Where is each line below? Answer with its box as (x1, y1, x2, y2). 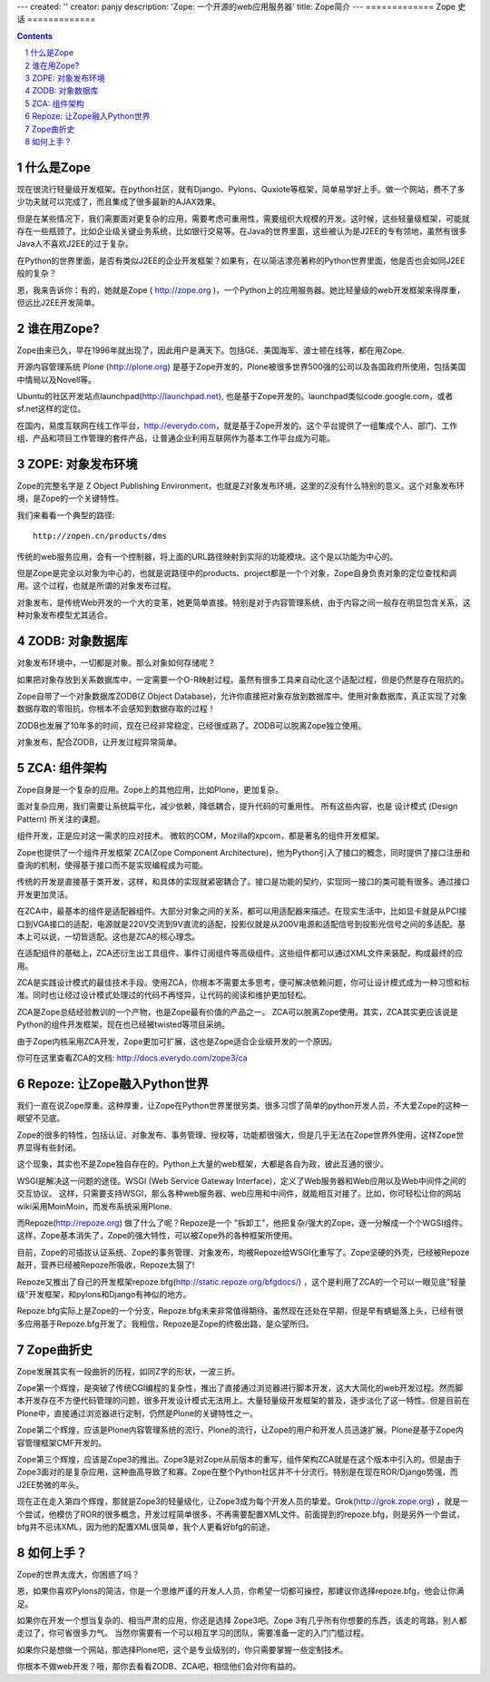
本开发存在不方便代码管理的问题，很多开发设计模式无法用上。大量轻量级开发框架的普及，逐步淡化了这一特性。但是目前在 (16, 1395, 470, 1406)
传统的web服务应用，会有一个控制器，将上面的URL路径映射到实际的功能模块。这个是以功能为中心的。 (16, 551, 398, 562)
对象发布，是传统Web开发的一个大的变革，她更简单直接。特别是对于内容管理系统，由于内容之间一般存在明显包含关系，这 (16, 597, 471, 608)
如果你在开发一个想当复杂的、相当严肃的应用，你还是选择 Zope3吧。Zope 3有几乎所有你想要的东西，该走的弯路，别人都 (16, 1615, 467, 1626)
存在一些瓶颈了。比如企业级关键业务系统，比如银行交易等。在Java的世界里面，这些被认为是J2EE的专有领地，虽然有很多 (16, 225, 467, 236)
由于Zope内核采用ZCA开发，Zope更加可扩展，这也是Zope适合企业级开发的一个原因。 (16, 1035, 338, 1047)
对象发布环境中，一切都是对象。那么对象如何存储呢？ (16, 658, 216, 669)
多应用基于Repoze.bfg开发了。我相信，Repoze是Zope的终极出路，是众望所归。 (16, 1318, 314, 1329)
